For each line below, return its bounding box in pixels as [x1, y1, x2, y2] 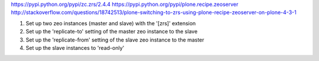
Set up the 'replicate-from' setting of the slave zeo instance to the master [25, 36, 204, 43]
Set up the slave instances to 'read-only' [25, 44, 125, 51]
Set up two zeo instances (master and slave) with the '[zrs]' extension [25, 19, 196, 26]
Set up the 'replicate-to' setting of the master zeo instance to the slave [25, 28, 198, 35]
